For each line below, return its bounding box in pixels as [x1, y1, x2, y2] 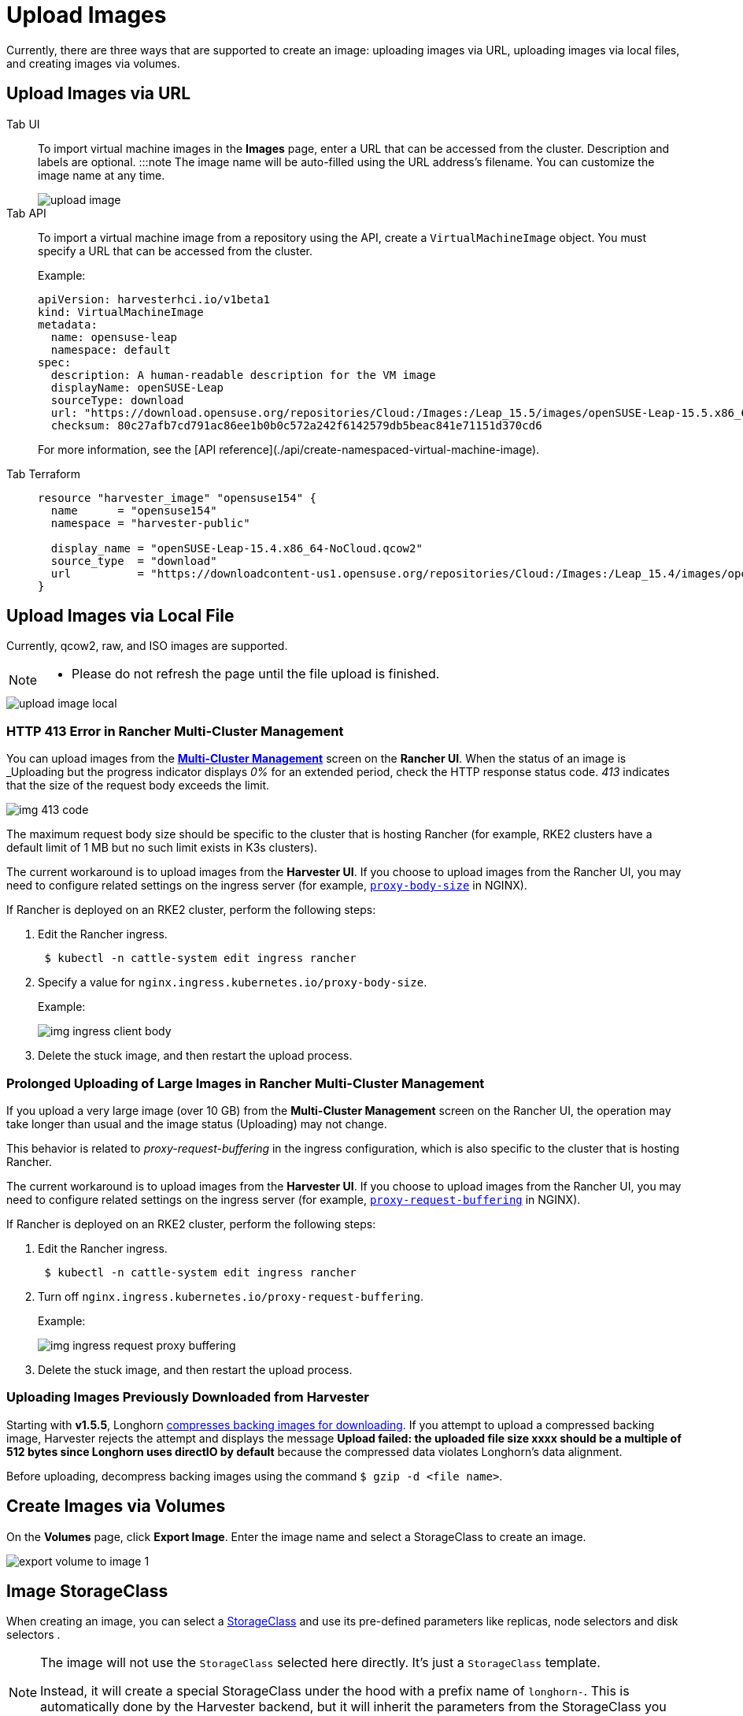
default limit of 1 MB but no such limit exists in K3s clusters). [6, 841, 318, 855]
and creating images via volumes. [6, 56, 180, 70]
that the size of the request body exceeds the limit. [6, 778, 270, 793]
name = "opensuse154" [50, 503, 217, 517]
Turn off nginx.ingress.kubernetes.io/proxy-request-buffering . [38, 1289, 424, 1303]
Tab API [6, 206, 46, 220]
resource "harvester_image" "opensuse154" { [38, 491, 317, 504]
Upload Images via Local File [6, 606, 235, 626]
